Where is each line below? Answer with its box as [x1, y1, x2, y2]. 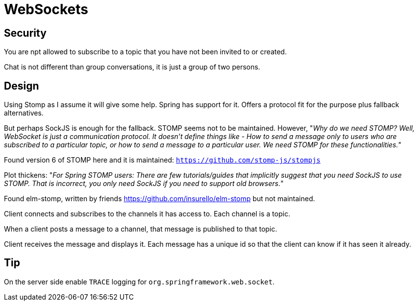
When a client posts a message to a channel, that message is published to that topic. [4, 225, 277, 234]
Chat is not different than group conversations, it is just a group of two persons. [4, 63, 260, 71]
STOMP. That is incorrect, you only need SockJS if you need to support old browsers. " [4, 179, 284, 188]
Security [4, 26, 47, 39]
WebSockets [4, 1, 88, 18]
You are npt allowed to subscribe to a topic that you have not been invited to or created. [4, 47, 287, 56]
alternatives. [4, 109, 44, 117]
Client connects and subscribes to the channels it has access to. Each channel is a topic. [4, 210, 291, 218]
